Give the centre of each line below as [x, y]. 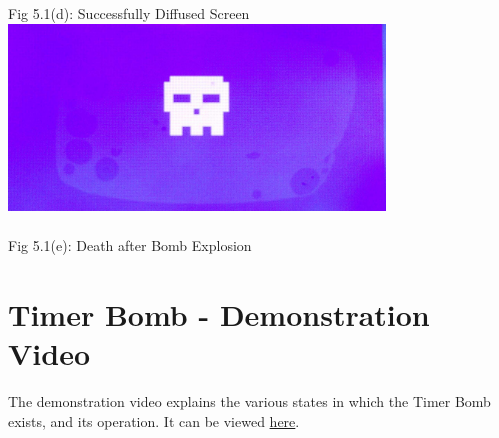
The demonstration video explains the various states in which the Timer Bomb [249, 401]
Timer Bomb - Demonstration [219, 314]
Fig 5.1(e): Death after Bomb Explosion [130, 245]
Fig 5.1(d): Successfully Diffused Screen [129, 12]
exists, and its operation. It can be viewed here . [154, 420]
